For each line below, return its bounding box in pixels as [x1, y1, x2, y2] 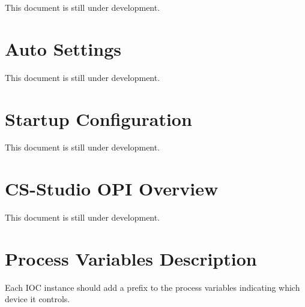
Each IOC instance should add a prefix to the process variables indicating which [5, 281, 300, 293]
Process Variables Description [5, 246, 257, 270]
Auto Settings [5, 36, 121, 61]
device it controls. [5, 293, 70, 305]
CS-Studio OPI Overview [5, 176, 219, 201]
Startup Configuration [5, 106, 192, 131]
